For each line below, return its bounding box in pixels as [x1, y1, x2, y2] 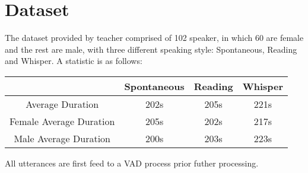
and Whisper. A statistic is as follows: [5, 55, 142, 67]
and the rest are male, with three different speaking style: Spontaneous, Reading [5, 43, 297, 55]
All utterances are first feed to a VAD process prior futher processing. [5, 156, 259, 169]
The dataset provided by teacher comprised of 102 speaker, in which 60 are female [5, 31, 304, 44]
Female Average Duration [9, 114, 115, 128]
